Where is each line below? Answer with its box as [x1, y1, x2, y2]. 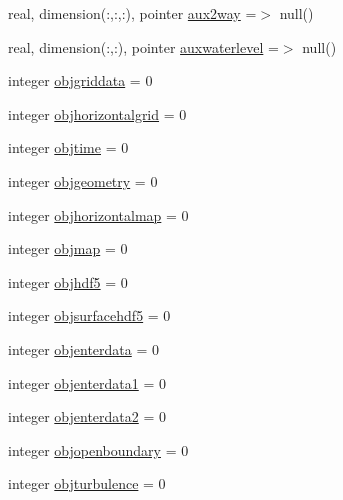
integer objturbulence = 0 [8, 473, 166, 494]
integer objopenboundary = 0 [8, 439, 189, 460]
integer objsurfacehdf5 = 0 [8, 305, 171, 326]
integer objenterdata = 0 [8, 338, 159, 359]
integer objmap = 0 [8, 238, 128, 259]
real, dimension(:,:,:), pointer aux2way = [8, 3, 257, 23]
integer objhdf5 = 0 [8, 271, 128, 292]
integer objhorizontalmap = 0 [8, 204, 189, 225]
